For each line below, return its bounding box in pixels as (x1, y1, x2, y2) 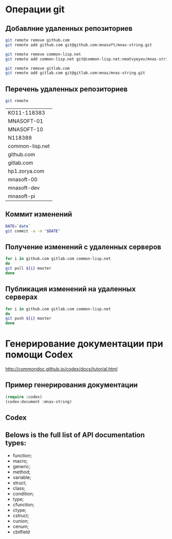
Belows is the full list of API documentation (5, 431, 145, 439)
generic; (12, 463, 31, 469)
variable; (12, 474, 32, 480)
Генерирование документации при (5, 338, 163, 350)
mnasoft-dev (8, 184, 40, 191)
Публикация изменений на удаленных (5, 285, 136, 294)
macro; (12, 458, 28, 464)
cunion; (12, 517, 29, 524)
